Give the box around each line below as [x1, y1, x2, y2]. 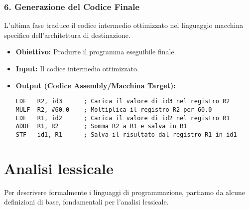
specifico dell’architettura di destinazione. [4, 29, 130, 40]
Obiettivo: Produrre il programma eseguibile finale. [15, 46, 176, 57]
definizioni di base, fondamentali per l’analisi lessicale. [4, 197, 169, 207]
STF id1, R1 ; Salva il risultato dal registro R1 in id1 [15, 131, 237, 138]
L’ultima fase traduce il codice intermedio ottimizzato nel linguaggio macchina [4, 20, 244, 30]
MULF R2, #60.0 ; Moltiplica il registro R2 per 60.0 [15, 106, 212, 113]
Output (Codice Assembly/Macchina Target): [15, 80, 176, 90]
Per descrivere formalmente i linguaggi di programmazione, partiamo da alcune [4, 187, 245, 197]
